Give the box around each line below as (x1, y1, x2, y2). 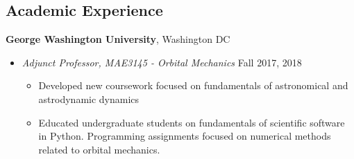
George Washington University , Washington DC (6, 32, 230, 46)
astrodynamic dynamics (38, 91, 140, 106)
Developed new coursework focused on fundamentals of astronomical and (38, 78, 348, 93)
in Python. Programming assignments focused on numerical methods (38, 129, 331, 143)
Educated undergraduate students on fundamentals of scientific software (38, 115, 345, 129)
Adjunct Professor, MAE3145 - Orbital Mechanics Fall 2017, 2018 (22, 55, 302, 69)
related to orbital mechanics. (38, 142, 160, 156)
